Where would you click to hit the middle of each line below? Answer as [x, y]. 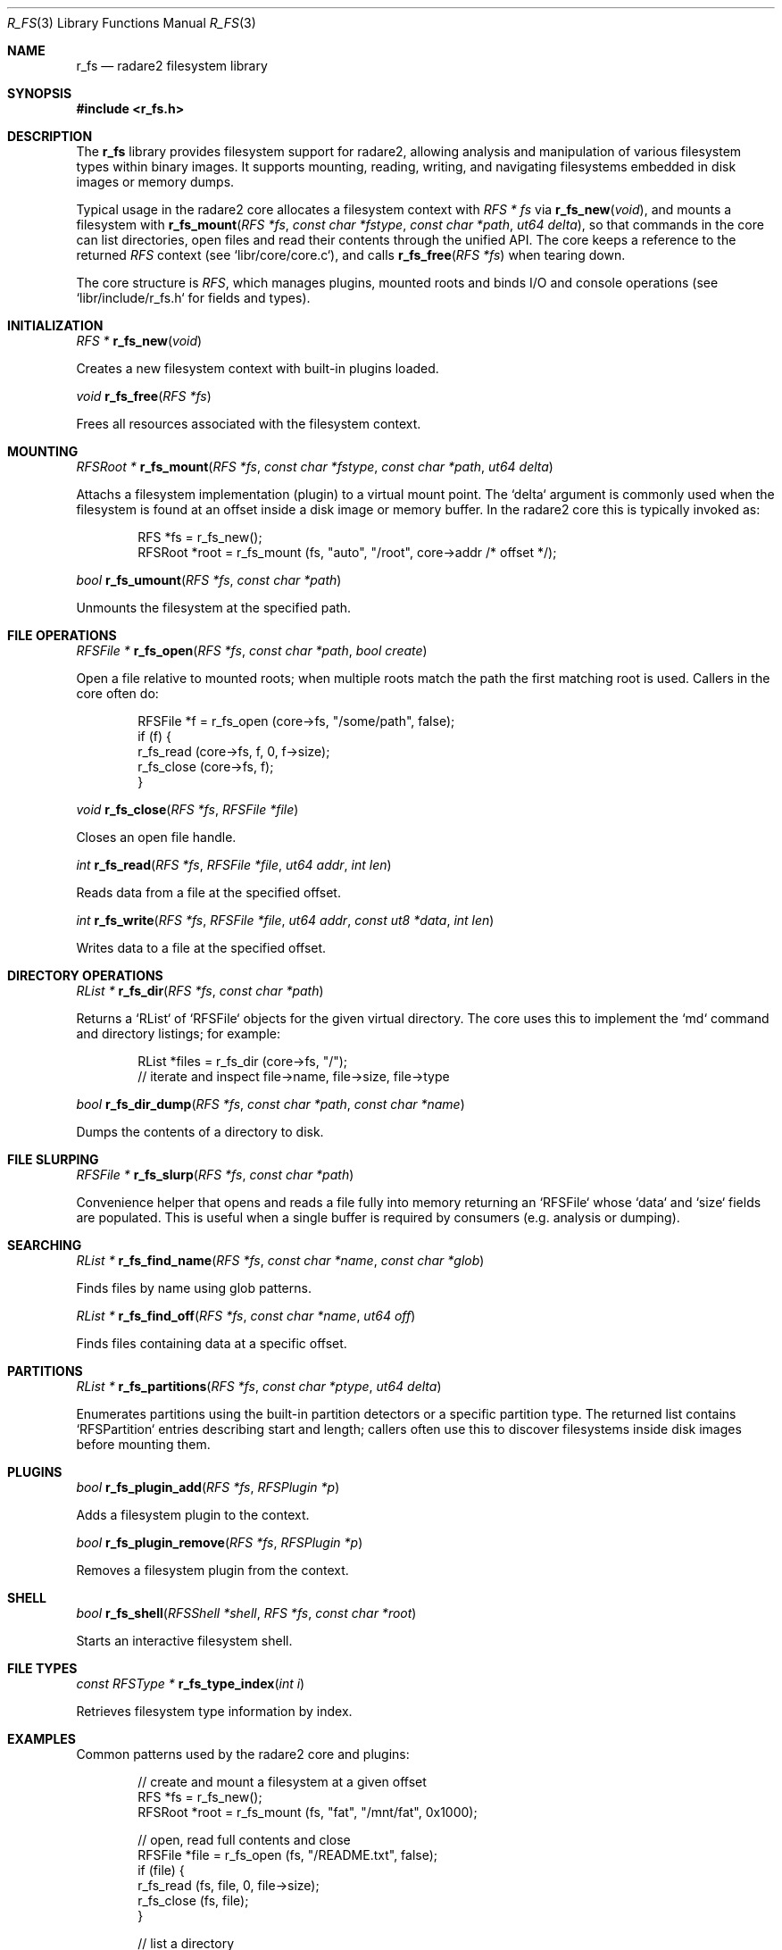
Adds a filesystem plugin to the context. [193, 1515]
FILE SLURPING [53, 1159]
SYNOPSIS [40, 93]
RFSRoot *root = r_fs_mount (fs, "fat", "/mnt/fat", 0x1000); [308, 1812]
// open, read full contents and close [244, 1840]
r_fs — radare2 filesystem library [172, 66]
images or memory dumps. [155, 182]
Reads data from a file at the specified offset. [208, 892]
